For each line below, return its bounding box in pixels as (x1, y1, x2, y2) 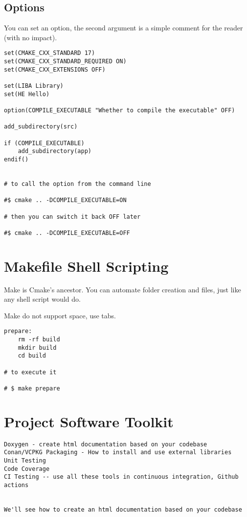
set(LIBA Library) (4, 82, 64, 90)
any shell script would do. (4, 294, 81, 304)
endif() (4, 155, 29, 163)
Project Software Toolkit (4, 411, 174, 431)
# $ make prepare (4, 385, 60, 392)
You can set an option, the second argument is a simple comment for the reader (4, 23, 243, 33)
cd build (18, 352, 46, 360)
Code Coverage (4, 465, 50, 472)
